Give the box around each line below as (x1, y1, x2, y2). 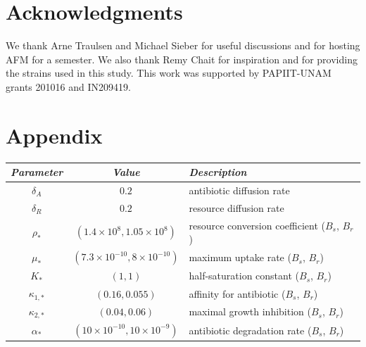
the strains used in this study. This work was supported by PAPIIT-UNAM (6, 65, 332, 80)
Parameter (11, 165, 63, 179)
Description (189, 165, 247, 179)
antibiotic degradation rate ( (189, 322, 312, 337)
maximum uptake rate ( (189, 250, 291, 265)
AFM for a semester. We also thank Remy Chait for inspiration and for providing (6, 51, 358, 66)
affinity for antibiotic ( (189, 286, 286, 301)
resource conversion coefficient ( (189, 217, 325, 232)
